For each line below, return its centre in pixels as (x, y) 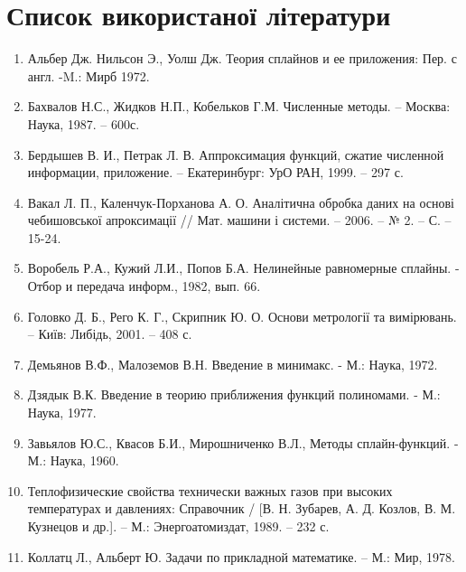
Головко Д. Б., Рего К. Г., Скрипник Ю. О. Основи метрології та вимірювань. (242, 316)
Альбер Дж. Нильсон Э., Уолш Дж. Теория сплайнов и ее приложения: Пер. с (242, 58)
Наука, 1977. (62, 413)
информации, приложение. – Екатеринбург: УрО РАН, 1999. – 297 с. (215, 172)
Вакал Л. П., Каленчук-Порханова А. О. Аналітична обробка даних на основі (241, 202)
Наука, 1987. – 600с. (84, 123)
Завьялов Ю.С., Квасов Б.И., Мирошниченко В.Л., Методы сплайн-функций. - (243, 442)
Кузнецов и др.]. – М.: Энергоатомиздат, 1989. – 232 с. (178, 526)
